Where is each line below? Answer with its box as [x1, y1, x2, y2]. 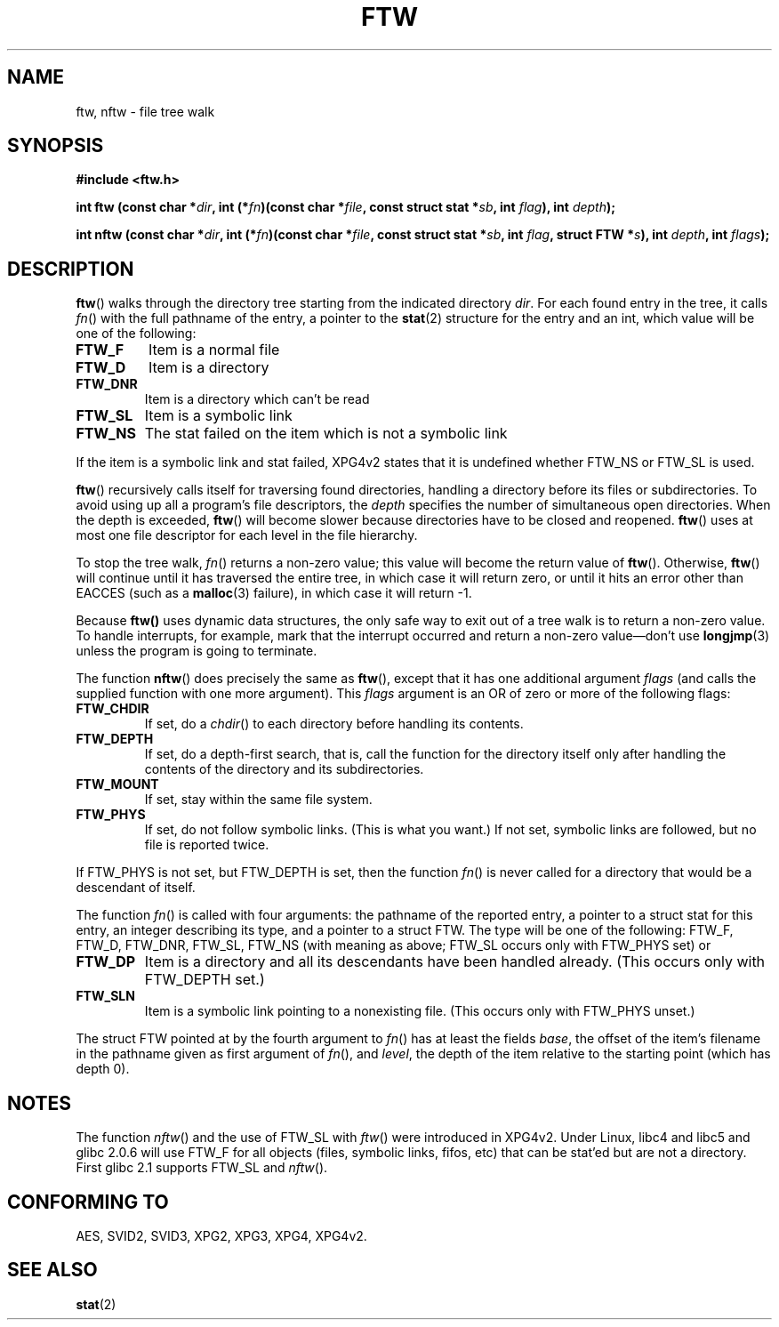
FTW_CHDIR [76, 701, 149, 717]
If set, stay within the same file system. [144, 792, 373, 808]
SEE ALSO [7, 1259, 98, 1282]
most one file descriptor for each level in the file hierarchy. [76, 527, 418, 543]
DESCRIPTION [7, 257, 134, 280]
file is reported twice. [144, 837, 269, 853]
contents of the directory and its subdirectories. [144, 761, 424, 777]
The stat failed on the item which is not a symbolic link [144, 424, 508, 443]
